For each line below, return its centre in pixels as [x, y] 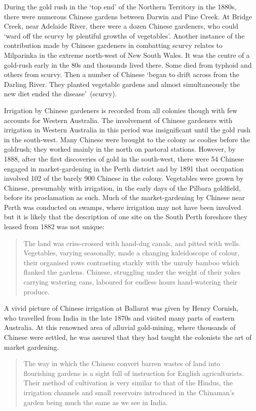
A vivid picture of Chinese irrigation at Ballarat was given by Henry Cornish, [121, 308]
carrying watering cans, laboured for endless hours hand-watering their [130, 282]
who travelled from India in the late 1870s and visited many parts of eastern [119, 317]
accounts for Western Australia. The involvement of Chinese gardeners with [118, 120]
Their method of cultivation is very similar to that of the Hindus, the [128, 383]
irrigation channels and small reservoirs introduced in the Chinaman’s [129, 392]
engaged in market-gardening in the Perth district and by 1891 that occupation [124, 168]
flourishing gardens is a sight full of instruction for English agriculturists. [134, 373]
